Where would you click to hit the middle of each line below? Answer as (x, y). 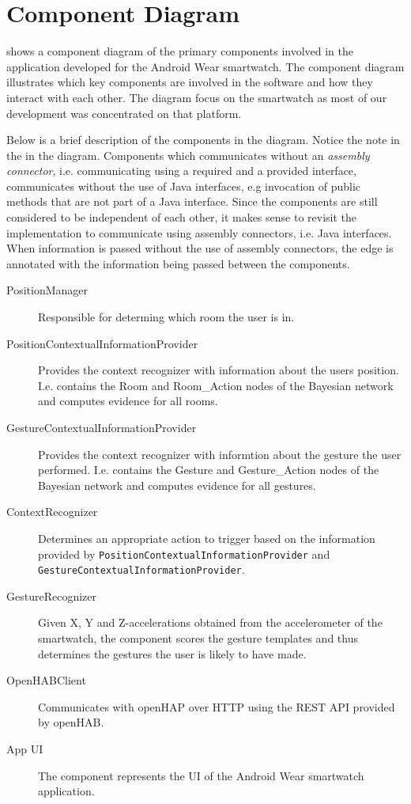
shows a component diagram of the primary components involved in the (180, 51)
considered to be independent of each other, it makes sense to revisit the (182, 217)
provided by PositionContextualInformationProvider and (184, 554)
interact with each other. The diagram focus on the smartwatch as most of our (197, 97)
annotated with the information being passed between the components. (178, 263)
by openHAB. (71, 722)
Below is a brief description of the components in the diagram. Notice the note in (203, 140)
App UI (25, 749)
